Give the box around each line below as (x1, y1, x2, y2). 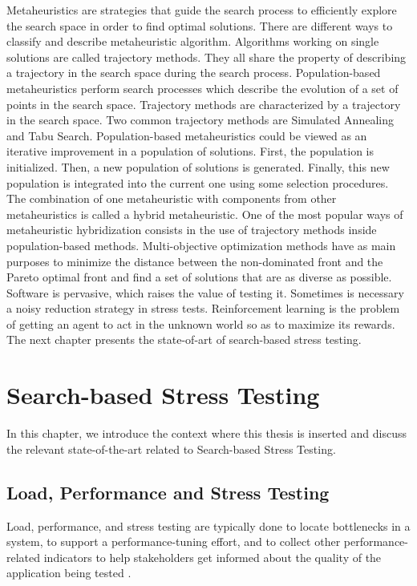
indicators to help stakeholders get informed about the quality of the (43, 548, 382, 565)
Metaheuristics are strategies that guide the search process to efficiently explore (6, 2, 397, 18)
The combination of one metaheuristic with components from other (6, 190, 337, 207)
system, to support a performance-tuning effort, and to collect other (6, 533, 341, 550)
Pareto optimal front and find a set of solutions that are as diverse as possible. (6, 269, 392, 285)
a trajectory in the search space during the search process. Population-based (6, 64, 381, 81)
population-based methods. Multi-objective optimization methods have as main (6, 236, 396, 253)
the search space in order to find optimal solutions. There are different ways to (6, 17, 393, 34)
